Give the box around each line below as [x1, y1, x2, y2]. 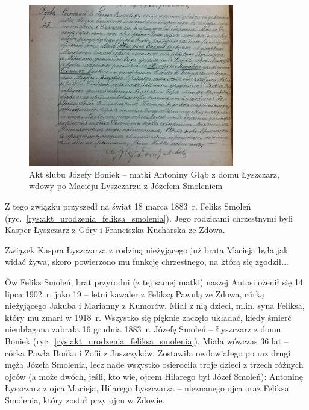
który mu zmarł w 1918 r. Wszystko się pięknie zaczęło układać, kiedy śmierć [5, 311, 292, 323]
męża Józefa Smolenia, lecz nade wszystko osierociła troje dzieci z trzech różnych [5, 358, 304, 371]
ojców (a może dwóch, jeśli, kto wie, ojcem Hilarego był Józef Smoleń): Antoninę [5, 370, 303, 382]
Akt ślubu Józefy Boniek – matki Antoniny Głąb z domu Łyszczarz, [29, 167, 279, 180]
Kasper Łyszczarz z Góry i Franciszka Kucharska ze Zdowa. [5, 223, 225, 236]
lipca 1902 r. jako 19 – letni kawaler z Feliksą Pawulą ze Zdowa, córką [5, 287, 265, 300]
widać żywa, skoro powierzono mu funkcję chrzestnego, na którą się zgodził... [5, 255, 289, 268]
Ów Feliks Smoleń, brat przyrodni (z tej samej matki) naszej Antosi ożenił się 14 [5, 276, 303, 288]
